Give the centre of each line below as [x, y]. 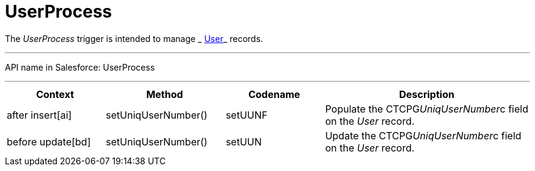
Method [165, 94]
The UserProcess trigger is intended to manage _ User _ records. [134, 38]
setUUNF [246, 115]
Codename [274, 94]
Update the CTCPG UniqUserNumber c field [423, 135]
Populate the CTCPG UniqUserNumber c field [427, 109]
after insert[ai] [39, 115]
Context [55, 94]
